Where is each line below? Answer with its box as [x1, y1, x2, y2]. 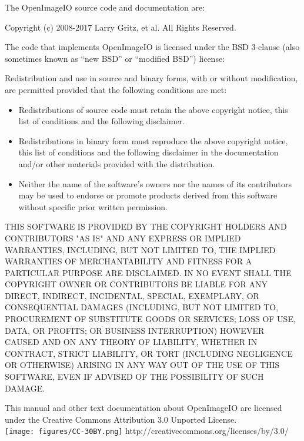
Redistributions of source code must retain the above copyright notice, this [18, 103, 288, 115]
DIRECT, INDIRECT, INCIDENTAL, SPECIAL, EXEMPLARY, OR [5, 289, 259, 301]
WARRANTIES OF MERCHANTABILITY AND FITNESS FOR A [5, 255, 252, 267]
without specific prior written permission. [18, 200, 168, 213]
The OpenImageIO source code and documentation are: [5, 1, 205, 13]
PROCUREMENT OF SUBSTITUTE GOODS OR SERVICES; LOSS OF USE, [5, 313, 296, 325]
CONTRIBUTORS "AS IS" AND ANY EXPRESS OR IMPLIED [5, 231, 241, 244]
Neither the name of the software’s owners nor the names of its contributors [18, 177, 292, 190]
